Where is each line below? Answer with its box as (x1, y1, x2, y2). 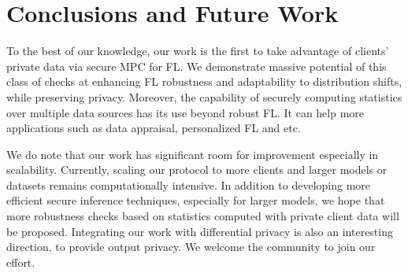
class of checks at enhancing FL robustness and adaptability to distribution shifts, (6, 73, 402, 90)
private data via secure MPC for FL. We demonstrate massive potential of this (6, 57, 387, 74)
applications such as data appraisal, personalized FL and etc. (6, 120, 301, 136)
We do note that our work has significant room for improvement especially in (6, 146, 379, 162)
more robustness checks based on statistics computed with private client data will (6, 208, 399, 224)
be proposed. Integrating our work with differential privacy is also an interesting (6, 223, 393, 239)
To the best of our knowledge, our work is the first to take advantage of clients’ (6, 42, 389, 59)
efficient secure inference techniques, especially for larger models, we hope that (6, 192, 385, 208)
